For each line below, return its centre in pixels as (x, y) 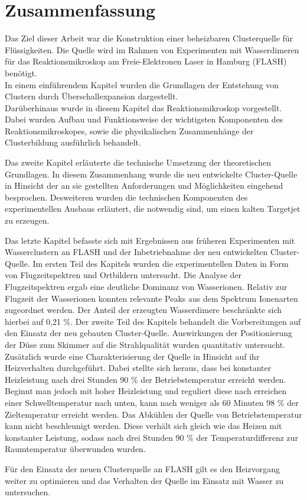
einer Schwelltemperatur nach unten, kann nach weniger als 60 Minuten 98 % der (152, 402)
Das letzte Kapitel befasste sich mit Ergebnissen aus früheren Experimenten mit (150, 240)
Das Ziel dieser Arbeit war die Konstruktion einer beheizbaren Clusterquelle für (149, 38)
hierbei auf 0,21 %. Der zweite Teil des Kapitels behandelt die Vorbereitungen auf (153, 321)
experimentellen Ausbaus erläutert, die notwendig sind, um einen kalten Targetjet (153, 209)
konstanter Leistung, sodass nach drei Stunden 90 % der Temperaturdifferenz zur (152, 437)
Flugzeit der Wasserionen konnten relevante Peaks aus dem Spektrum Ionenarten (151, 298)
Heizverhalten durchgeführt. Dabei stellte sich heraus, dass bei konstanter (138, 368)
